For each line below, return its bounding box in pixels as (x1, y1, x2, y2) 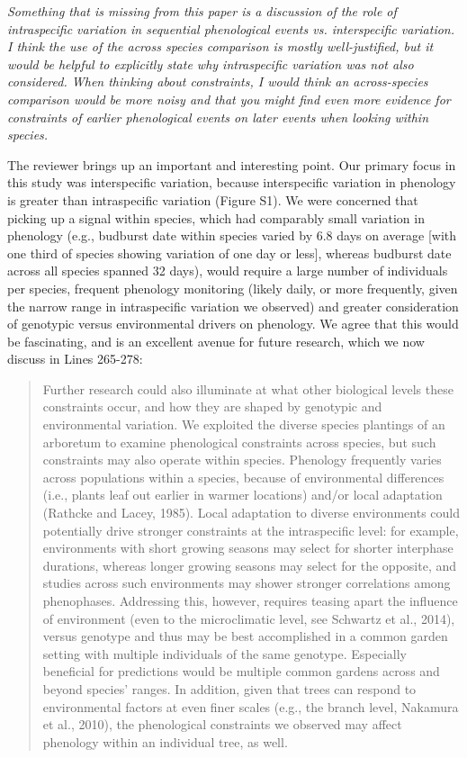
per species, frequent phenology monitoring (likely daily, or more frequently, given (7, 278, 458, 297)
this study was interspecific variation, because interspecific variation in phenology (7, 173, 456, 192)
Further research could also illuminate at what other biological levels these (42, 379, 454, 398)
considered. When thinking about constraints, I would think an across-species (7, 72, 428, 91)
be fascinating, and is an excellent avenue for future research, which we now (7, 331, 425, 350)
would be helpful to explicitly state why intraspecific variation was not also (7, 54, 414, 73)
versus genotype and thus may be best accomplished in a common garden (42, 627, 448, 645)
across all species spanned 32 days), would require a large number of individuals (7, 261, 448, 280)
